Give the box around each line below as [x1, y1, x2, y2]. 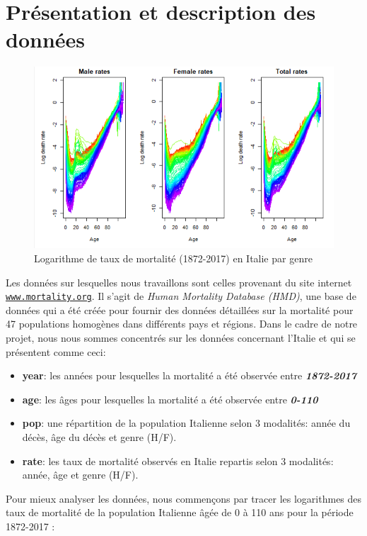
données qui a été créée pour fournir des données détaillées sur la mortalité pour [6, 302, 354, 317]
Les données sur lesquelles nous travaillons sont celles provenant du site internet [6, 274, 352, 289]
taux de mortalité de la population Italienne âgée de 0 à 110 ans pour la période [6, 505, 354, 520]
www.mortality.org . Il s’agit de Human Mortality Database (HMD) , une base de [6, 289, 356, 303]
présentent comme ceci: [6, 344, 106, 359]
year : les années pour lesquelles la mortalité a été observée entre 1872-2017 [22, 368, 356, 383]
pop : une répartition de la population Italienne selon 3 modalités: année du [22, 415, 351, 430]
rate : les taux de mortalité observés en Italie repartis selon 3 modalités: [22, 453, 334, 468]
